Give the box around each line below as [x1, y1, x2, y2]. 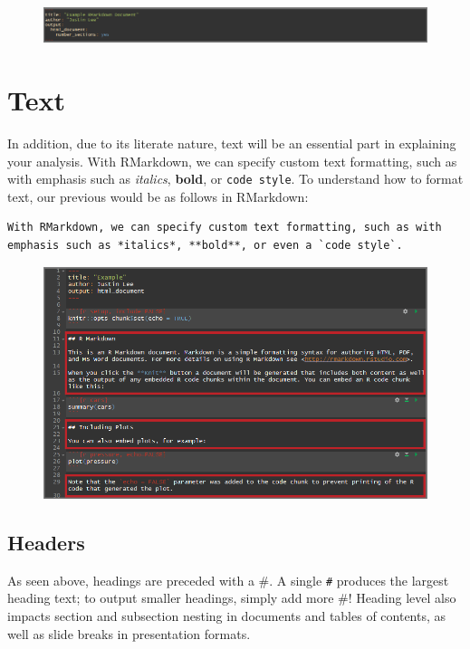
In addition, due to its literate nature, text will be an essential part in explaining [7, 134, 456, 153]
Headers [7, 528, 85, 556]
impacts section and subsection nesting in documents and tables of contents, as [7, 606, 446, 625]
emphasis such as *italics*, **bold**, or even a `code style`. [7, 239, 403, 253]
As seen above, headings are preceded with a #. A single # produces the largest [7, 570, 449, 589]
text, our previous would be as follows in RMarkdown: [7, 186, 309, 205]
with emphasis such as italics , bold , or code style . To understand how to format [7, 169, 464, 188]
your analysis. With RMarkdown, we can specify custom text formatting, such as [7, 151, 457, 170]
